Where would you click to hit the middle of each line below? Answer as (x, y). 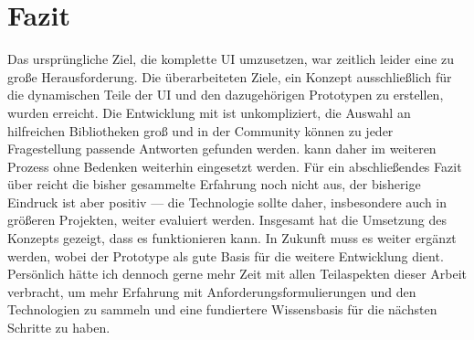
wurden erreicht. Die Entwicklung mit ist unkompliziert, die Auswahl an (209, 112)
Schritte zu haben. (59, 328)
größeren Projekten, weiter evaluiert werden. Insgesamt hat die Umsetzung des (227, 220)
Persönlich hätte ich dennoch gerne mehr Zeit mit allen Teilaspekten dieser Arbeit (237, 274)
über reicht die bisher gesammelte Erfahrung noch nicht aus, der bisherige (214, 184)
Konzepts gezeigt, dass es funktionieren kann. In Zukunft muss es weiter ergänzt (232, 238)
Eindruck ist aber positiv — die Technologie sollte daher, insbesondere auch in (227, 202)
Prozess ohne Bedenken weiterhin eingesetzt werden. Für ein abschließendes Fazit (235, 166)
